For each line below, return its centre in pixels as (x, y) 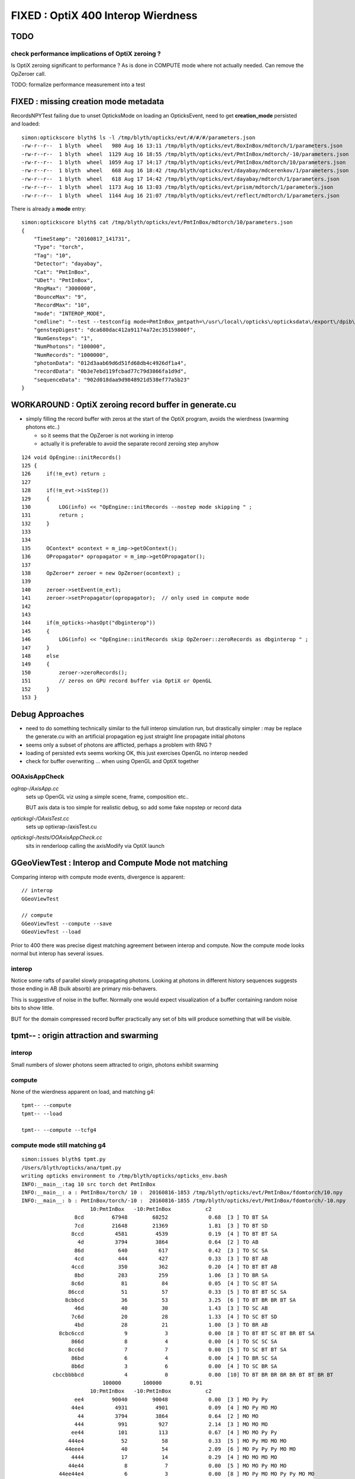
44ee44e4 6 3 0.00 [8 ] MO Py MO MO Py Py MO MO (187, 1474)
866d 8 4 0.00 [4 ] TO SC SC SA (174, 1341)
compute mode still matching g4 (59, 1145)
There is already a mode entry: (49, 209)
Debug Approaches (48, 714)
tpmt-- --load (42, 1113)
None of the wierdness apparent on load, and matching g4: (83, 1092)
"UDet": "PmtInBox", (63, 280)
